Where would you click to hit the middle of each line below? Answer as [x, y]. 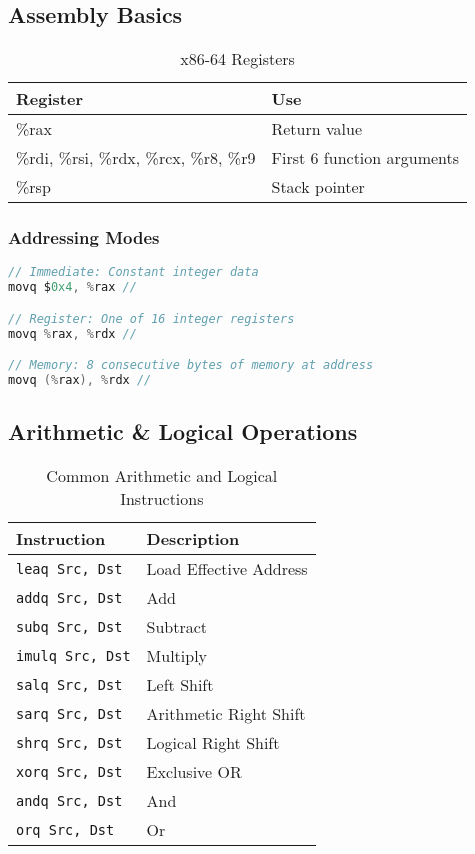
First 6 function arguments [365, 158]
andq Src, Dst [69, 800]
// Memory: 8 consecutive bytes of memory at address [191, 365]
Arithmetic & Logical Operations [183, 431]
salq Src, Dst [69, 684]
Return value [316, 129]
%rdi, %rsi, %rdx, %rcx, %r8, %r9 [136, 158]
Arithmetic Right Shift [226, 714]
